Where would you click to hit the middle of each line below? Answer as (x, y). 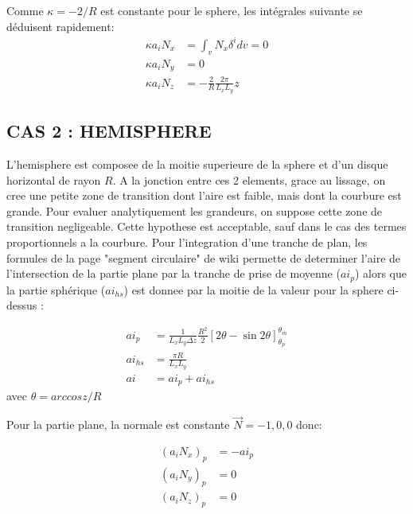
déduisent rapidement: (60, 26)
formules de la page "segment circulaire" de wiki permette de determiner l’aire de (204, 257)
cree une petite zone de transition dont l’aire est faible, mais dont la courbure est (204, 195)
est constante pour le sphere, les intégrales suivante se (232, 10)
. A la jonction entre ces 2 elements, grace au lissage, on (249, 179)
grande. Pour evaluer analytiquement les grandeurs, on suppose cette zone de (195, 210)
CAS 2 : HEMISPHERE (109, 131)
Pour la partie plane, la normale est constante (118, 424)
